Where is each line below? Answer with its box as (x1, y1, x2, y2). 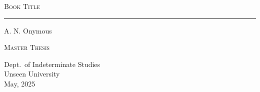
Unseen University (4, 68, 60, 79)
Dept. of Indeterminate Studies (4, 58, 100, 69)
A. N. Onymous (4, 25, 52, 35)
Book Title (4, 1, 40, 11)
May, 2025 (4, 78, 35, 88)
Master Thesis (4, 42, 50, 52)
